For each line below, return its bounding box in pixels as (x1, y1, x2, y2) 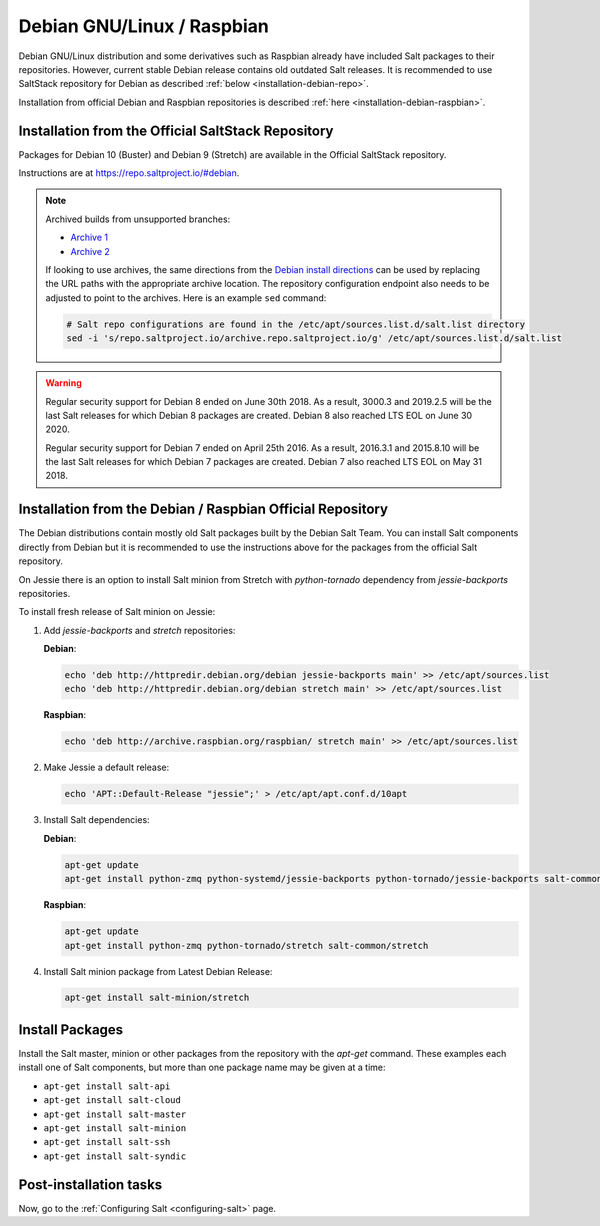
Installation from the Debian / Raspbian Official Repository (18, 501, 389, 518)
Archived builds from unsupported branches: (45, 213, 231, 225)
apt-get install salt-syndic (43, 1150, 187, 1162)
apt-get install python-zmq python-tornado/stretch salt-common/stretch (64, 940, 429, 951)
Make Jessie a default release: (43, 761, 170, 774)
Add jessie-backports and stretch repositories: (43, 624, 236, 636)
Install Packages (18, 1021, 124, 1038)
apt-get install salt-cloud (43, 1095, 182, 1106)
